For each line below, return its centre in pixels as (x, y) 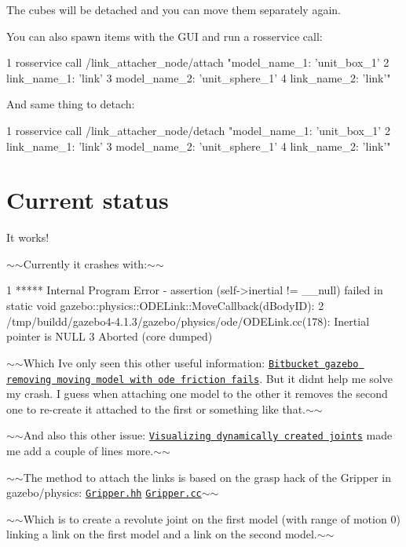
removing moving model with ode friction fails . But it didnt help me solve (199, 378)
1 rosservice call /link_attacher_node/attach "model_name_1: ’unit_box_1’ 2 (198, 62)
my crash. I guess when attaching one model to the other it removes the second (197, 394)
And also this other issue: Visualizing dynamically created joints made (208, 435)
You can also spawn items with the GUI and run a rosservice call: (165, 36)
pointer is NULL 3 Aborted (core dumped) (110, 336)
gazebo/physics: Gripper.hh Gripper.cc (104, 492)
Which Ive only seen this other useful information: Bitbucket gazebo (191, 362)
